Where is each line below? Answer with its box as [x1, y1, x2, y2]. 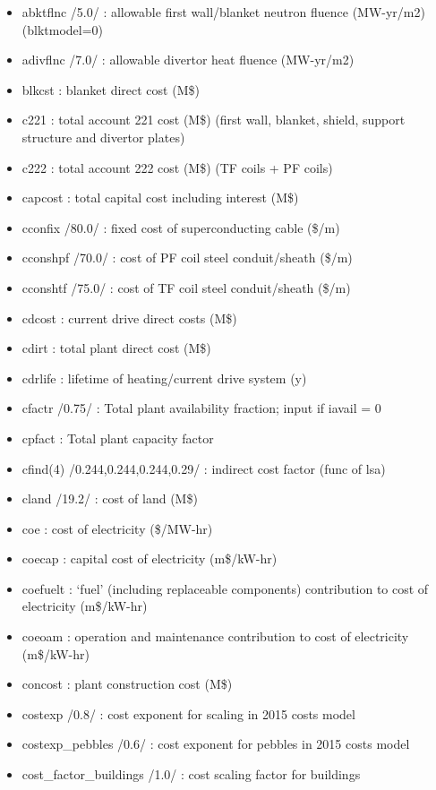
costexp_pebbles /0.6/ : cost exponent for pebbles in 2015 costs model [21, 734, 410, 753]
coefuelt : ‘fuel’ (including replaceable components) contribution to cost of [21, 579, 429, 597]
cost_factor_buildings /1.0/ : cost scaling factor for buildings [21, 765, 361, 784]
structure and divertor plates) [21, 127, 185, 146]
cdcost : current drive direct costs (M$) [21, 308, 237, 327]
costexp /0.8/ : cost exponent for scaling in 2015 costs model [21, 704, 355, 723]
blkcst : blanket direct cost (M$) [21, 80, 200, 99]
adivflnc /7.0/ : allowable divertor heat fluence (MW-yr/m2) [21, 50, 355, 69]
